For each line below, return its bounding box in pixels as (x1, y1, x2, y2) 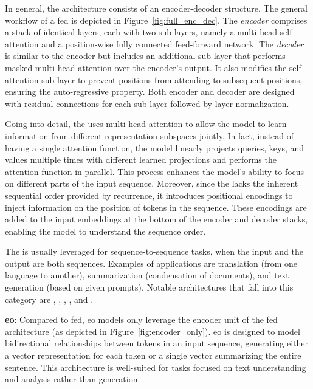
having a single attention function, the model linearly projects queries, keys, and (5, 141, 304, 154)
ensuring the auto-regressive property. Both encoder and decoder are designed (5, 85, 295, 98)
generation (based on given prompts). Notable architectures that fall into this (5, 281, 294, 294)
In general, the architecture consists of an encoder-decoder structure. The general (5, 2, 308, 14)
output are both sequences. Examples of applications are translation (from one (5, 256, 298, 269)
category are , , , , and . (5, 292, 94, 305)
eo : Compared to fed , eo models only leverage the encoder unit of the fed (5, 313, 278, 326)
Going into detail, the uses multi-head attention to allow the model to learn (5, 117, 287, 130)
